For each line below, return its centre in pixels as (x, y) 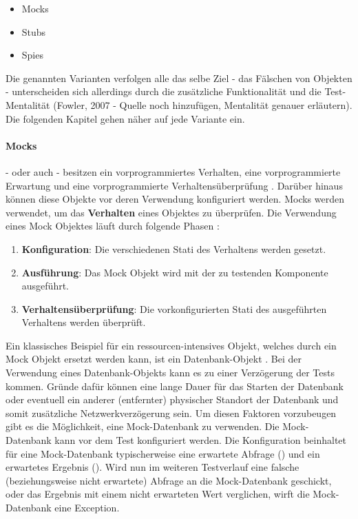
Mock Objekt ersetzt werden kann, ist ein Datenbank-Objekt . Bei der (154, 359)
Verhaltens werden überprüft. (84, 322)
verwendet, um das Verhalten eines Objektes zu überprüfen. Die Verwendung (171, 212)
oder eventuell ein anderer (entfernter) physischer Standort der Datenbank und (172, 399)
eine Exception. (87, 508)
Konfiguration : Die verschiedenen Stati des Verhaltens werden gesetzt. (174, 248)
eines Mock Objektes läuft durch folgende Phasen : (113, 226)
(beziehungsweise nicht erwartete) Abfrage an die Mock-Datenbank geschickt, (169, 480)
